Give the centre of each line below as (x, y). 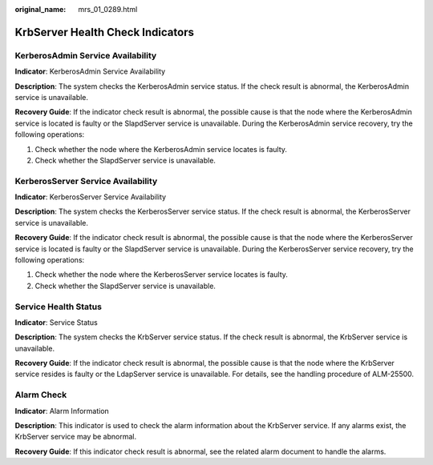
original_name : (40, 9)
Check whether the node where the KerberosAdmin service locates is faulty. (161, 149)
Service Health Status (58, 307)
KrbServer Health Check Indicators (104, 32)
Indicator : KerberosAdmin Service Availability (90, 71)
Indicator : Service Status (56, 322)
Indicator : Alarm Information (62, 411)
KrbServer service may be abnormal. (75, 437)
